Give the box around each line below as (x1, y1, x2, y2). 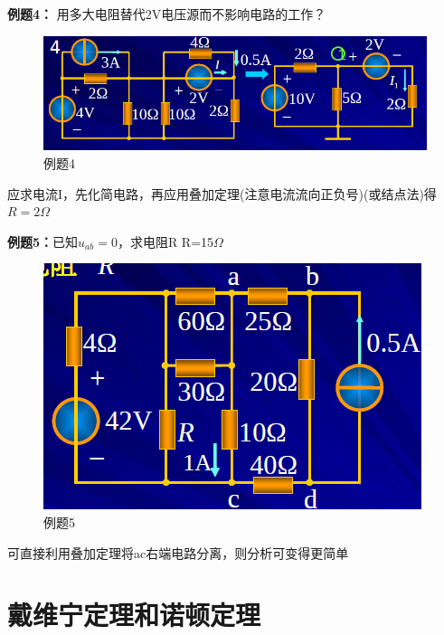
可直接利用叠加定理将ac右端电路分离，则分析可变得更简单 (7, 543, 349, 562)
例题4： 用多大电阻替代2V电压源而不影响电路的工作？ (7, 5, 326, 23)
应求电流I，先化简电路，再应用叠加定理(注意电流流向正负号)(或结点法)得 (7, 184, 437, 203)
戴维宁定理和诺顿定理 (7, 596, 261, 633)
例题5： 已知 (7, 232, 79, 251)
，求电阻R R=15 (117, 232, 214, 251)
